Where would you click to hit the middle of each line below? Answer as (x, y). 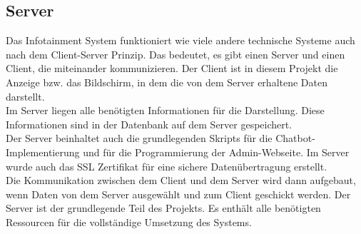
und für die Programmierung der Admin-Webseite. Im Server (216, 152)
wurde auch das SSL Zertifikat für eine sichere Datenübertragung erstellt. (167, 166)
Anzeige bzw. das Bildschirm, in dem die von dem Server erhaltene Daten (167, 82)
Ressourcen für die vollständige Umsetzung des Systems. (129, 222)
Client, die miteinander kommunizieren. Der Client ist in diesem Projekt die (172, 68)
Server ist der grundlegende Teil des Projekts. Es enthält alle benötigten (163, 208)
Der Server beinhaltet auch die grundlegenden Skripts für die (139, 138)
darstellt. (25, 96)
